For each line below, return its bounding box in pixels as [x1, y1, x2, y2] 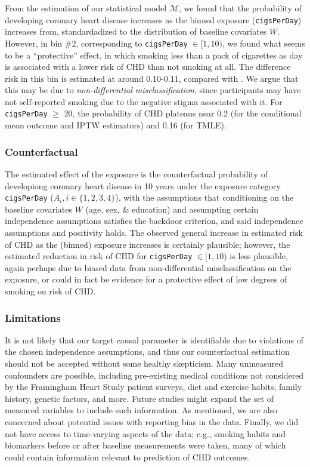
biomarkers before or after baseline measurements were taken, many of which [5, 439, 286, 451]
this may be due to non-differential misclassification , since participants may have [5, 84, 301, 96]
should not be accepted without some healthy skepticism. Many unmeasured [5, 357, 284, 369]
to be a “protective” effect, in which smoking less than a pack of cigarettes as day [5, 48, 303, 61]
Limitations [5, 310, 61, 325]
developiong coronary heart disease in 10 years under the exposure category [5, 179, 281, 192]
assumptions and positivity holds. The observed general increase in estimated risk [5, 226, 303, 238]
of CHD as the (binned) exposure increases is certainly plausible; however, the [5, 238, 290, 250]
